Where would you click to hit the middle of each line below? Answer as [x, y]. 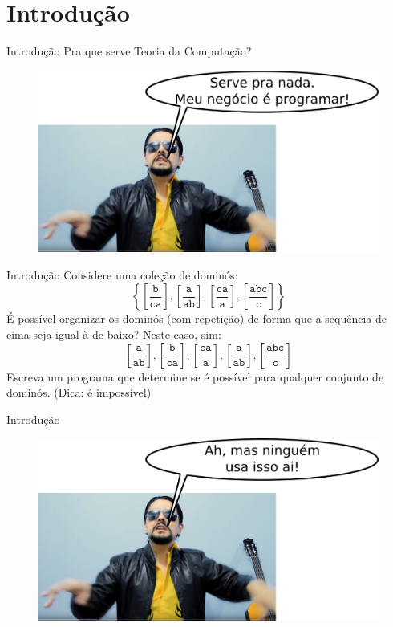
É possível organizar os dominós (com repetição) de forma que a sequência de [196, 318]
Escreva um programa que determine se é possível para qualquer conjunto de [195, 376]
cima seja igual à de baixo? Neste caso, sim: [114, 334]
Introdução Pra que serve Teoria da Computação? [129, 51]
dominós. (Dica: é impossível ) [79, 392]
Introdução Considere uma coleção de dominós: [122, 274]
